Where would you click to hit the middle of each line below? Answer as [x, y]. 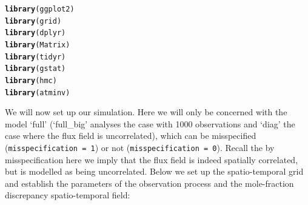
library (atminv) [38, 92]
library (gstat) [35, 69]
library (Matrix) [38, 45]
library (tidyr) [35, 57]
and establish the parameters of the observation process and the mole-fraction [149, 183]
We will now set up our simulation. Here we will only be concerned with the [146, 112]
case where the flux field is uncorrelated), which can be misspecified [131, 136]
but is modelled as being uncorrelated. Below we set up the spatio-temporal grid [154, 171]
